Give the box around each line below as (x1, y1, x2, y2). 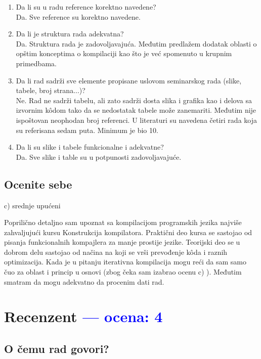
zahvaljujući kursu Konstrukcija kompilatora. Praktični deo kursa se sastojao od (4, 227, 252, 237)
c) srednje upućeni (4, 200, 61, 210)
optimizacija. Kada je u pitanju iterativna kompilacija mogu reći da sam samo (4, 256, 246, 267)
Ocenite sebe (4, 176, 72, 192)
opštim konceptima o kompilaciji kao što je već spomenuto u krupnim (16, 48, 232, 59)
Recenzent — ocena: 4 (4, 306, 163, 327)
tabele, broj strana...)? (16, 85, 85, 96)
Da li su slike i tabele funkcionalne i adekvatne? (16, 142, 164, 152)
